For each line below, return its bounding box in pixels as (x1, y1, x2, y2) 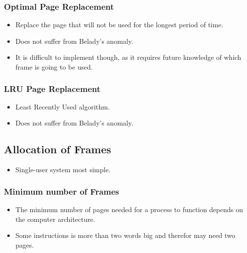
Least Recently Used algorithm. (15, 101, 110, 111)
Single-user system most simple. (15, 164, 111, 175)
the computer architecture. (15, 214, 95, 224)
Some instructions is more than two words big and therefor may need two (15, 230, 235, 240)
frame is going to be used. (15, 62, 93, 72)
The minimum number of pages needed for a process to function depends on (15, 204, 243, 215)
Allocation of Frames (4, 142, 111, 157)
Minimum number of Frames (4, 185, 119, 197)
